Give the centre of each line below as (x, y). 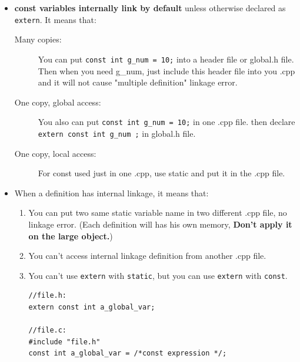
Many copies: (38, 39)
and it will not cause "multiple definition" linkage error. (138, 82)
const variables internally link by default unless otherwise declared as (150, 8)
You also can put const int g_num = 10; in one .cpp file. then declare (166, 122)
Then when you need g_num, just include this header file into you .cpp (166, 70)
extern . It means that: (55, 19)
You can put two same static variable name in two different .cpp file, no (158, 213)
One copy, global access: (58, 102)
